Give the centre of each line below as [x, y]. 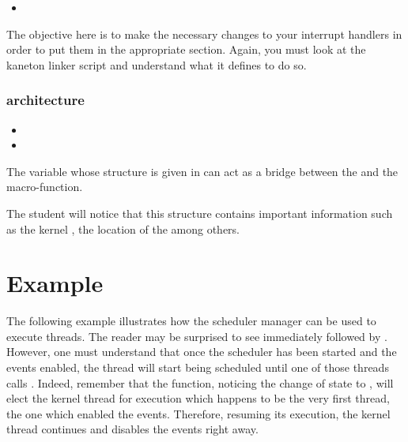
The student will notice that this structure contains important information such [200, 213]
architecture [45, 100]
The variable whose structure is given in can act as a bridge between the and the [202, 171]
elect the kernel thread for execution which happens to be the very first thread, [198, 398]
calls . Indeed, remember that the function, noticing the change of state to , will [200, 382]
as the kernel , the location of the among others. [123, 228]
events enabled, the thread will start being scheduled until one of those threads [198, 367]
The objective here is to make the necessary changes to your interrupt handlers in [204, 34]
